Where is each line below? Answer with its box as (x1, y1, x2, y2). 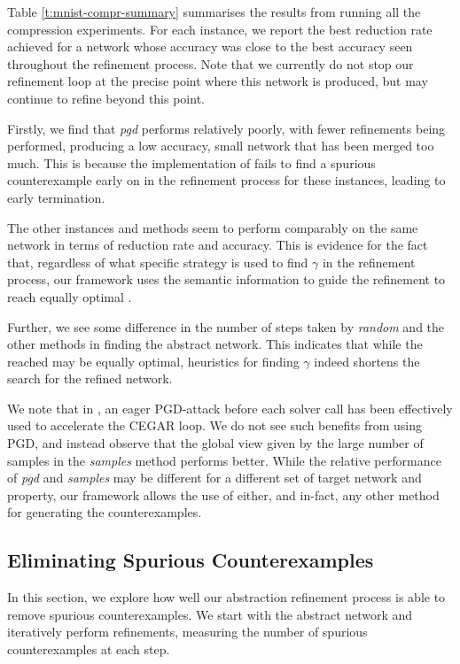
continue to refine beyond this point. (7, 89, 205, 107)
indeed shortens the (314, 351, 420, 370)
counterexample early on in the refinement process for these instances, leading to (7, 171, 446, 189)
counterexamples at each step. (7, 640, 170, 659)
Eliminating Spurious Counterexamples (7, 546, 374, 574)
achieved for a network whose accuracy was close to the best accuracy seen (7, 37, 413, 56)
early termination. (7, 188, 105, 206)
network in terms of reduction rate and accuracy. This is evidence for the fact (7, 235, 428, 254)
